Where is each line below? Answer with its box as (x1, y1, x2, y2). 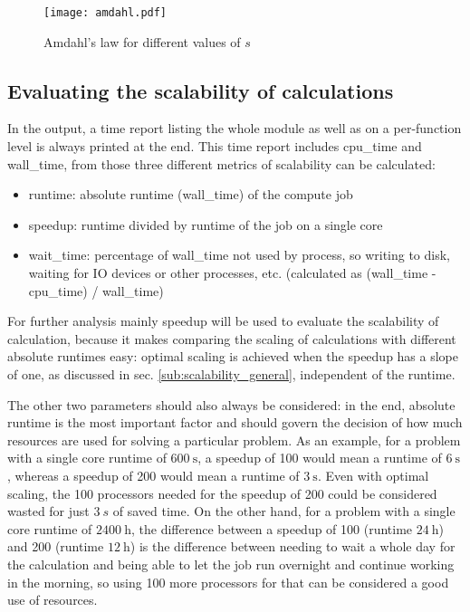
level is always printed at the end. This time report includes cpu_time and (7, 137, 422, 156)
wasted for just (7, 502, 90, 521)
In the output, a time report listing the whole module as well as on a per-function (7, 119, 462, 138)
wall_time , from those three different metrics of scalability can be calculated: (7, 154, 436, 173)
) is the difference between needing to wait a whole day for (129, 537, 456, 556)
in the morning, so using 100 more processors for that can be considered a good (7, 572, 449, 591)
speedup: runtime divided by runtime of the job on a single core (28, 215, 383, 234)
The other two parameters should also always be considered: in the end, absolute (7, 395, 456, 414)
